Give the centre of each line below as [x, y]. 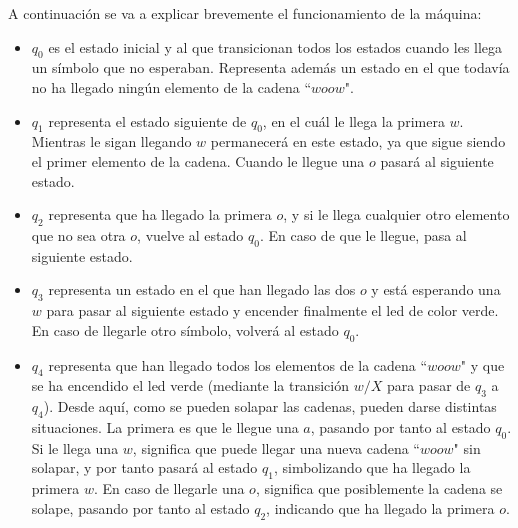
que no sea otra [78, 234]
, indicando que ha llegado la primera [380, 507]
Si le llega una [75, 447]
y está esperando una [436, 289]
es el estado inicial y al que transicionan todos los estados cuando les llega [275, 46]
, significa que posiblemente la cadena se [379, 488]
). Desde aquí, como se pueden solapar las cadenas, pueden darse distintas [270, 406]
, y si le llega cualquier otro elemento [396, 214]
